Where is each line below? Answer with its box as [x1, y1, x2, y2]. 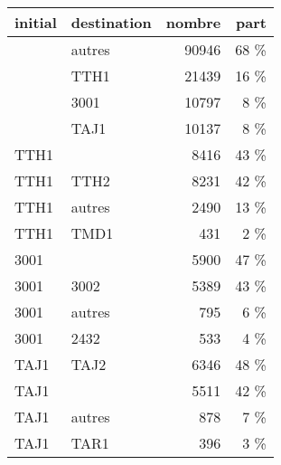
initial [14, 12, 57, 33]
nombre [165, 12, 221, 33]
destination [70, 12, 152, 33]
